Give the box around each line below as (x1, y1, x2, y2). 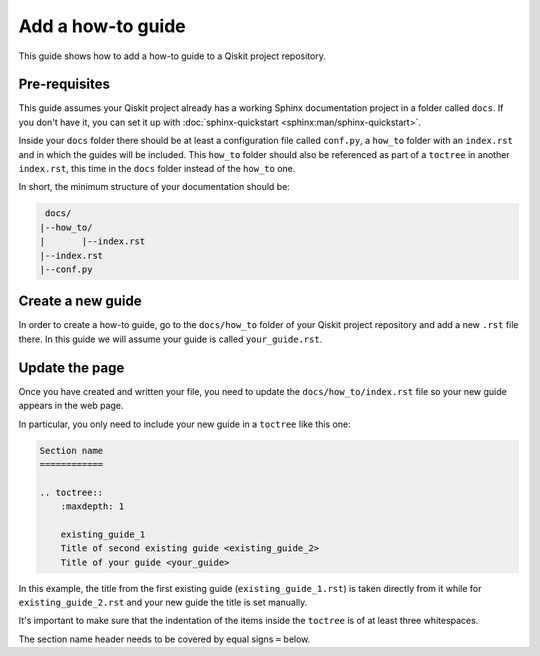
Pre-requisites (18, 76, 110, 93)
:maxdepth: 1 (60, 501, 125, 512)
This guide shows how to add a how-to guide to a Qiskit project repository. (18, 50, 327, 62)
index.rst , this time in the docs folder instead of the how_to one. (18, 163, 296, 175)
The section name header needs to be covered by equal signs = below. (18, 633, 311, 645)
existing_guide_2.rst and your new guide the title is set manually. (18, 596, 308, 609)
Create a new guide (18, 293, 142, 310)
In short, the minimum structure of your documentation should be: (18, 181, 290, 193)
